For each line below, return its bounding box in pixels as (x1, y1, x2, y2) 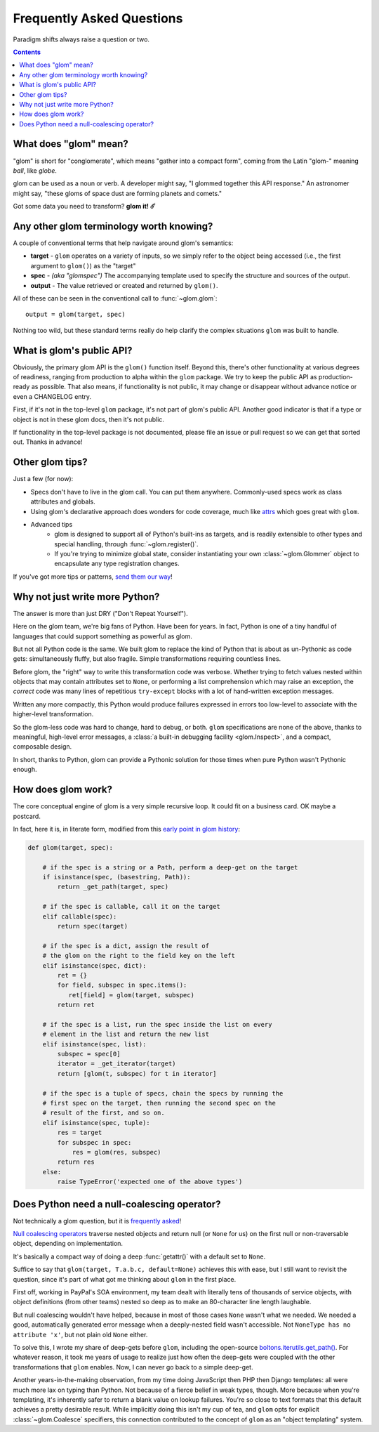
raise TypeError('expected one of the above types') (57, 1178, 243, 1186)
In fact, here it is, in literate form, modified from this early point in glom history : (13, 825, 240, 833)
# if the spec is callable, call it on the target (42, 902, 220, 911)
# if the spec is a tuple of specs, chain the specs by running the (42, 1089, 284, 1097)
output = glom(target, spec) (25, 310, 126, 319)
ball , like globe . (13, 166, 58, 175)
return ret (57, 1001, 95, 1009)
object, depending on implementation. (13, 1240, 123, 1248)
